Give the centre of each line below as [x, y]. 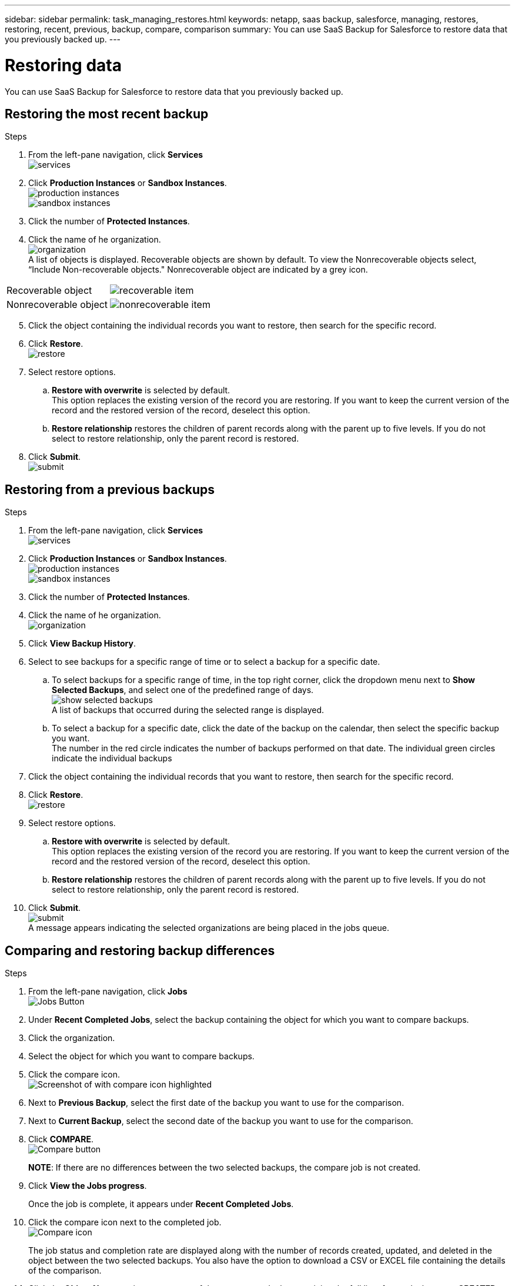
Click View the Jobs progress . [88, 1186]
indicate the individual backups [112, 758]
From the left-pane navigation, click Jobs [108, 992]
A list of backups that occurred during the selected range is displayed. [188, 710]
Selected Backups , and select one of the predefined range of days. [183, 690]
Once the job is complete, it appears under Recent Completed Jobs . [161, 1204]
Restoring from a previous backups [110, 489]
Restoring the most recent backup [107, 114]
